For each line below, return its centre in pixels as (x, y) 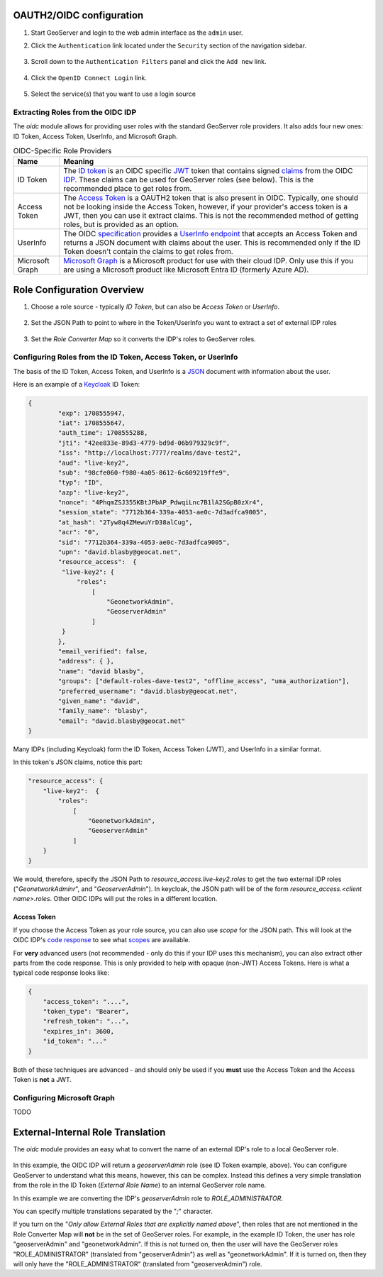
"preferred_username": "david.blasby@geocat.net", (148, 691)
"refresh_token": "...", (86, 1021)
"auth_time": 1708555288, (103, 433)
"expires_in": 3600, (79, 1031)
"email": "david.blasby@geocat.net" (122, 721)
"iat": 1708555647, (91, 423)
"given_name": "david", (99, 701)
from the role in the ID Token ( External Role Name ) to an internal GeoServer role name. (140, 1185)
